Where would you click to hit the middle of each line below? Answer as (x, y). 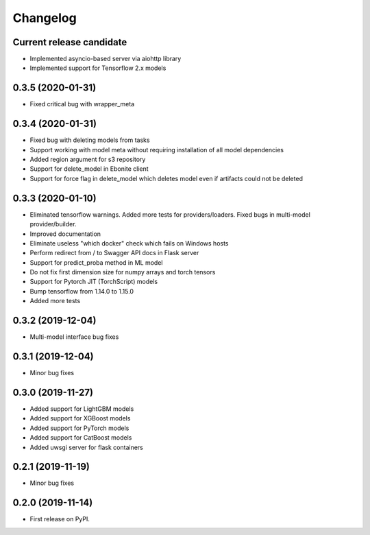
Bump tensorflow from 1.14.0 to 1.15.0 (82, 291)
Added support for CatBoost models (81, 438)
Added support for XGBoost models (80, 418)
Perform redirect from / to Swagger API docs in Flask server (114, 253)
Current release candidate (70, 42)
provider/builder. (53, 224)
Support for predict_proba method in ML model (96, 262)
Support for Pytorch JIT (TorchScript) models (94, 282)
